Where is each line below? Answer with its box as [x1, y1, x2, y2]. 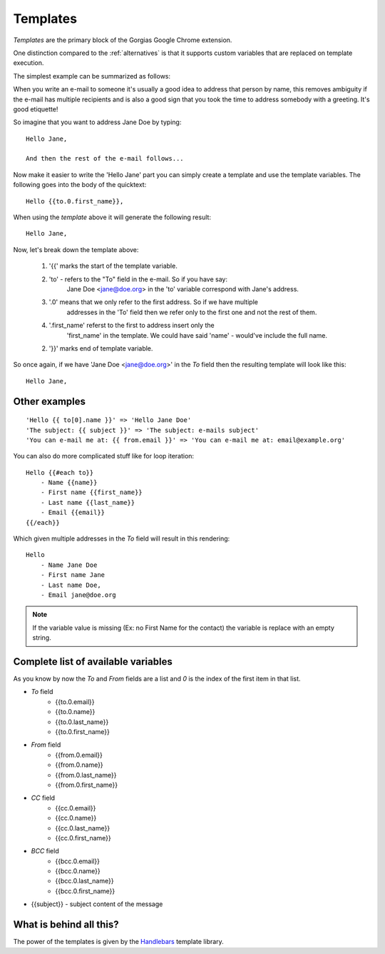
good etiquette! [13, 104, 58, 114]
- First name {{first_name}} [40, 488, 143, 496]
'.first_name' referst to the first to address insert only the [48, 321, 215, 330]
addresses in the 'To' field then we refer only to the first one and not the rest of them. [66, 308, 317, 316]
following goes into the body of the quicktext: [13, 181, 147, 189]
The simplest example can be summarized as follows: [13, 71, 171, 80]
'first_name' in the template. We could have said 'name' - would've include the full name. [66, 331, 328, 339]
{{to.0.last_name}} [55, 718, 109, 726]
